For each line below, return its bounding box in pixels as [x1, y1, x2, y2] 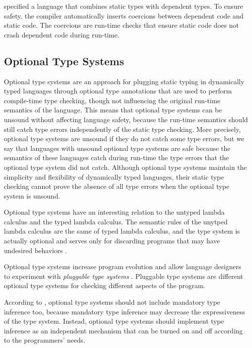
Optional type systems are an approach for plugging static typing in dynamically [4, 76, 245, 86]
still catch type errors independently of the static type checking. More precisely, [4, 124, 241, 134]
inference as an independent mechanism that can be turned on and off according [4, 325, 243, 335]
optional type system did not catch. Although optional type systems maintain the [4, 162, 247, 172]
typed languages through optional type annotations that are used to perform [4, 86, 232, 96]
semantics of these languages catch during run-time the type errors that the [4, 152, 229, 163]
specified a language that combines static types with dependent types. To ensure [4, 1, 243, 11]
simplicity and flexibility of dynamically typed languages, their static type [4, 171, 224, 182]
